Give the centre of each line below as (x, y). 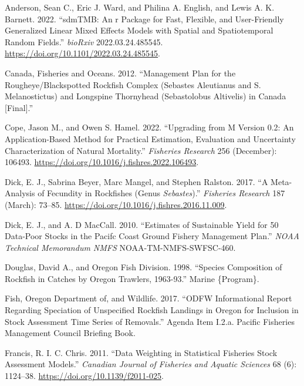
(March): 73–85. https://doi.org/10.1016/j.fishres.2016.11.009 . (116, 204)
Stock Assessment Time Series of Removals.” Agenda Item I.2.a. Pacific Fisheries (150, 321)
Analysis (20, 193)
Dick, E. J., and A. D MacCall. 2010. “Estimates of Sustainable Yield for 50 (142, 224)
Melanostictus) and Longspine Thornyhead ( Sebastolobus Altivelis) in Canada (146, 96)
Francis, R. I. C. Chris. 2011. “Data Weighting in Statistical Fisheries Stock (141, 352)
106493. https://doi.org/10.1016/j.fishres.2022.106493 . (102, 162)
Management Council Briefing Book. (70, 333)
